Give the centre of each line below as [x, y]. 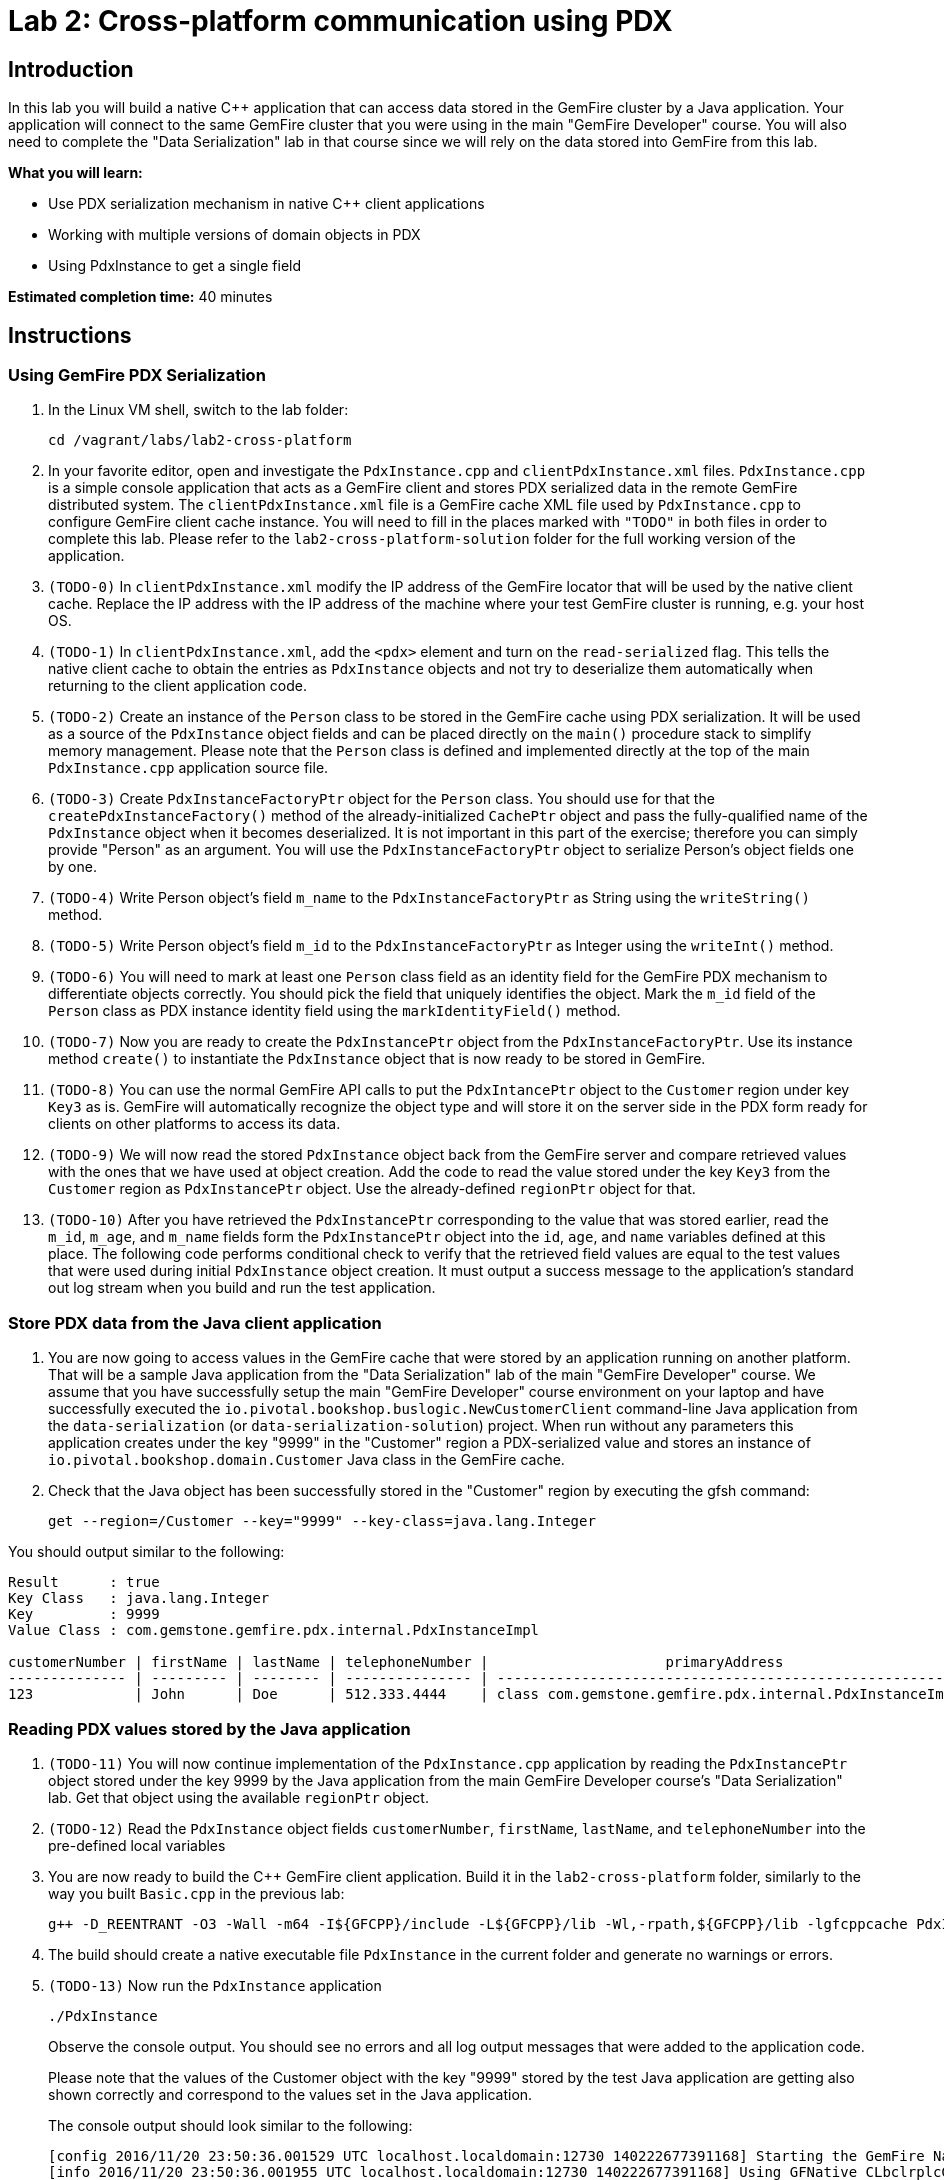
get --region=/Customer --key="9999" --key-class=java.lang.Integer [322, 1521]
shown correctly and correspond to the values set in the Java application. [290, 2094]
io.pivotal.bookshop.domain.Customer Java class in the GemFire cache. [306, 1460]
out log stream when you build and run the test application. [242, 1288]
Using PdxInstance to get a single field [175, 266]
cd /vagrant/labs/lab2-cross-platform [200, 440]
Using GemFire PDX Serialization [137, 375]
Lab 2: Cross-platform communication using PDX [340, 21]
